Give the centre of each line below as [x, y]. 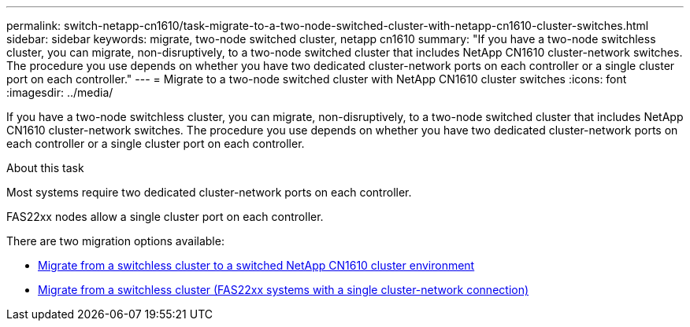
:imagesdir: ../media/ [60, 92]
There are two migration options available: [115, 241]
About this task [45, 168]
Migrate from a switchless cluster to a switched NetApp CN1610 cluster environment [256, 265]
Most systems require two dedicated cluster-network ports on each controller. [209, 192]
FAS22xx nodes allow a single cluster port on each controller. [165, 217]
